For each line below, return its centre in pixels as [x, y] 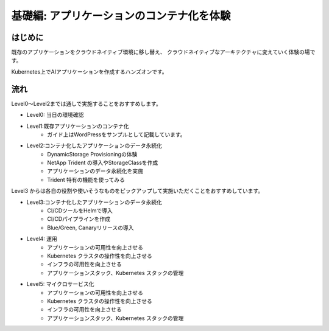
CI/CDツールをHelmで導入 [80, 211]
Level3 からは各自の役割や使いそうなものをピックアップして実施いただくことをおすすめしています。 [137, 191]
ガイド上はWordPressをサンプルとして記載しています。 [116, 134]
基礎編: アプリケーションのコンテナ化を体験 [121, 16]
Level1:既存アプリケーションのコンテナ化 [78, 126]
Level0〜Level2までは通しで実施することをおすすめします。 [86, 103]
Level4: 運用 [42, 239]
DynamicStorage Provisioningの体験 [92, 154]
